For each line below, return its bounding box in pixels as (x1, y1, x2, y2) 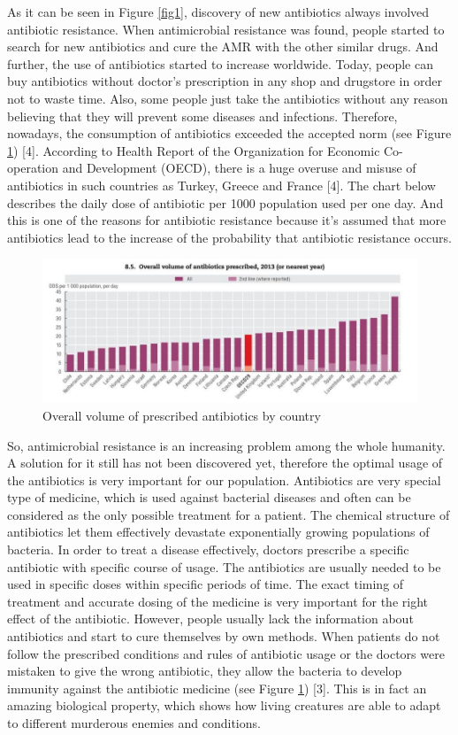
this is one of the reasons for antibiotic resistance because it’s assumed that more (7, 211, 447, 229)
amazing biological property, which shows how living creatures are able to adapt (7, 696, 441, 715)
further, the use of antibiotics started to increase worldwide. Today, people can (7, 54, 433, 73)
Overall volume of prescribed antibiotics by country (42, 406, 321, 424)
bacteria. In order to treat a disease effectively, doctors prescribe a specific (7, 540, 409, 559)
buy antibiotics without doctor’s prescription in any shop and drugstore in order (7, 72, 442, 90)
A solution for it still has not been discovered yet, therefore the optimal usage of (7, 453, 443, 472)
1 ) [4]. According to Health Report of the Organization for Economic (7, 141, 380, 159)
